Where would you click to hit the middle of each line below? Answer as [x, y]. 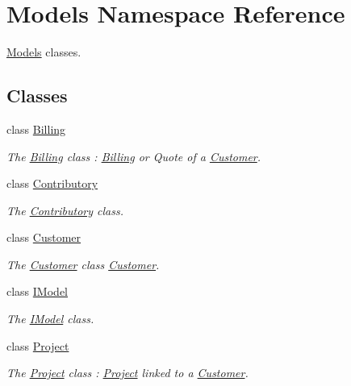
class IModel [37, 291]
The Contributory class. [65, 210]
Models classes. [44, 52]
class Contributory [52, 183]
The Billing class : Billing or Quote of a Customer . [134, 156]
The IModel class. [50, 319]
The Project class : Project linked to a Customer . [127, 373]
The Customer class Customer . [83, 264]
